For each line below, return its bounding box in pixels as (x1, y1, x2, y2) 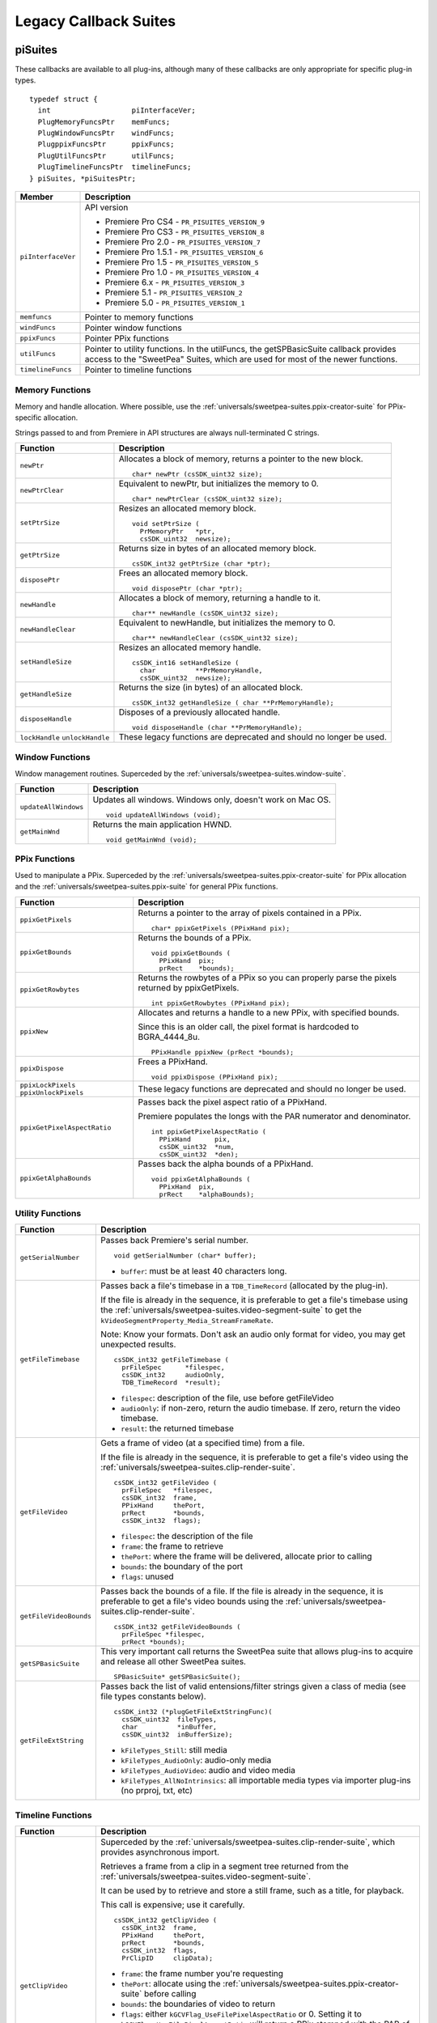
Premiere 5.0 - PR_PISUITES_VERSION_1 (104, 296, 245, 307)
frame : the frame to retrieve (121, 1541, 224, 1552)
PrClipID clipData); (121, 1954, 214, 1962)
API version (84, 201, 129, 213)
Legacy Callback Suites (15, 12, 176, 30)
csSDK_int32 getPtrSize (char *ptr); (131, 559, 271, 568)
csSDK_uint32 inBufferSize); (121, 1730, 233, 1739)
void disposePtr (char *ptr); (131, 583, 244, 592)
